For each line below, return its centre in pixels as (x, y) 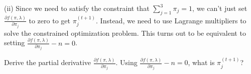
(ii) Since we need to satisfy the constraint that (77, 8)
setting (15, 42)
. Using (127, 62)
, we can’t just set (220, 8)
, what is (201, 62)
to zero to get (49, 20)
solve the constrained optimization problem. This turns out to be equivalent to (125, 33)
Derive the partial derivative (47, 62)
